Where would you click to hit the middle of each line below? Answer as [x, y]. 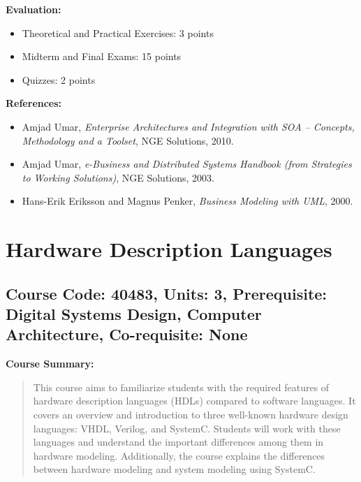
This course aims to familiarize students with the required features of [181, 387]
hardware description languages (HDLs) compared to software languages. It [194, 401]
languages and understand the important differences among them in [178, 442]
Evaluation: [34, 9]
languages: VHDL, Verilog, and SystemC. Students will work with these [187, 428]
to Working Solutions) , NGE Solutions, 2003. [118, 177]
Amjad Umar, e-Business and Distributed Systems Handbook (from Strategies [187, 164]
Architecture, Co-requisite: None [127, 334]
